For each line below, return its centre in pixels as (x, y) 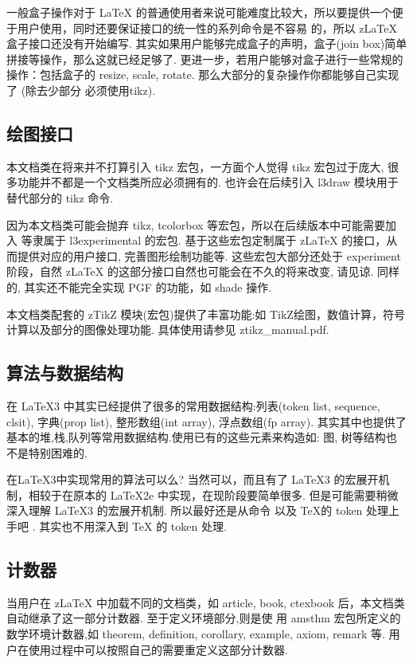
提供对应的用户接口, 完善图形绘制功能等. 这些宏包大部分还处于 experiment (209, 255)
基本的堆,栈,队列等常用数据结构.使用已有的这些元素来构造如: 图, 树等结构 (196, 437)
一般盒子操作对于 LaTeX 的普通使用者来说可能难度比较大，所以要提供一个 (199, 12)
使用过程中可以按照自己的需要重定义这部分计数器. (158, 649)
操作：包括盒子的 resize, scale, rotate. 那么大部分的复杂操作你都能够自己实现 (203, 75)
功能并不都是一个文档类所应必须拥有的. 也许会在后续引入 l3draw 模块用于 (208, 182)
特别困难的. (58, 452)
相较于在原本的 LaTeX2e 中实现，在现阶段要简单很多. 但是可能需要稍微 (213, 494)
